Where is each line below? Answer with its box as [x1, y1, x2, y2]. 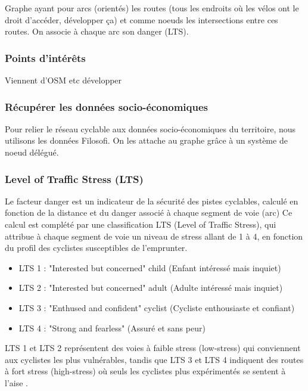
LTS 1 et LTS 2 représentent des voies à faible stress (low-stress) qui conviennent [5, 342, 301, 354]
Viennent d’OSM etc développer [5, 74, 122, 86]
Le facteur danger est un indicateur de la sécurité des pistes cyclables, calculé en [5, 194, 298, 207]
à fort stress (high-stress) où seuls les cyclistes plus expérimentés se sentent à [5, 365, 286, 377]
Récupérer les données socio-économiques [5, 99, 208, 114]
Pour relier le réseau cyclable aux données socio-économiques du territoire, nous [5, 122, 296, 135]
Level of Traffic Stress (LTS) [5, 171, 144, 186]
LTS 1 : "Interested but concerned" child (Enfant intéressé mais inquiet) [18, 261, 281, 274]
